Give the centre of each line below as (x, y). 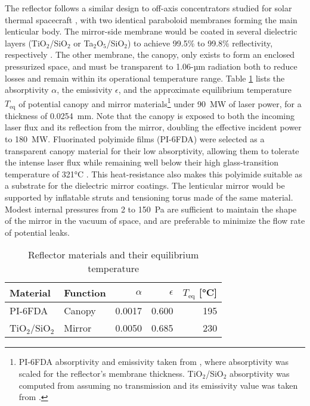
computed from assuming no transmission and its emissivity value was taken (158, 385)
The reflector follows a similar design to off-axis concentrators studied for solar (148, 8)
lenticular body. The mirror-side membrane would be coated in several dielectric (151, 31)
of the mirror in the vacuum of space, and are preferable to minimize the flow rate (155, 221)
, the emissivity (85, 90)
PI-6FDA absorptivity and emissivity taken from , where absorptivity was (154, 362)
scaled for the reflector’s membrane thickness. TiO (111, 373)
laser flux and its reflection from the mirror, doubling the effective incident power (153, 127)
